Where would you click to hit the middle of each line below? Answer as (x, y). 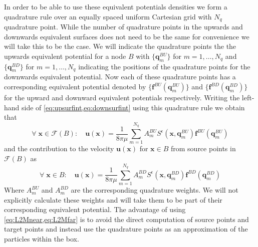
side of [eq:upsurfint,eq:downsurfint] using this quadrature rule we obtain (133, 107)
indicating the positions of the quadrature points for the (164, 66)
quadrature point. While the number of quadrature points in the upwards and (123, 27)
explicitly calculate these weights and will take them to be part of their (113, 199)
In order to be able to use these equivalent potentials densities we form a (116, 6)
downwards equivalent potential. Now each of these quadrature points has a (120, 77)
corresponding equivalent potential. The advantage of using (95, 209)
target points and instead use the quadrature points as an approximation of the (126, 229)
